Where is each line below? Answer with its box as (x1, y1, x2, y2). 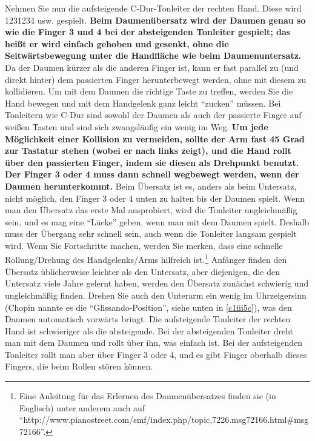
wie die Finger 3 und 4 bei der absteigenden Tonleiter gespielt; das (5, 25, 291, 38)
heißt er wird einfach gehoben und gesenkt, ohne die (5, 37, 229, 50)
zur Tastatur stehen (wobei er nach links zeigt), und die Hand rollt (5, 144, 291, 157)
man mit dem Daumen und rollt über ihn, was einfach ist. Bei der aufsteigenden (5, 336, 303, 349)
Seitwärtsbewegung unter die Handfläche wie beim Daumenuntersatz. (5, 49, 302, 62)
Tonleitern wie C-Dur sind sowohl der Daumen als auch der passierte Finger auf (5, 108, 302, 121)
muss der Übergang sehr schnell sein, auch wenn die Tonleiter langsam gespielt (5, 227, 297, 240)
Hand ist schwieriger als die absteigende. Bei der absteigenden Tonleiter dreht (5, 324, 293, 337)
